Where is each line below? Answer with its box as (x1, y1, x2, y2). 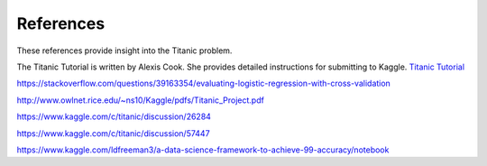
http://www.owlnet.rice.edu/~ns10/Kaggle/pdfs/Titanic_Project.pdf (16, 95, 265, 106)
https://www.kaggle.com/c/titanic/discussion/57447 (16, 127, 211, 139)
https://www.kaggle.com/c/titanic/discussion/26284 (16, 111, 212, 122)
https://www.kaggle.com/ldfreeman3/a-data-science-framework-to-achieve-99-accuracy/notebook (16, 144, 390, 155)
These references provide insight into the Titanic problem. (16, 45, 233, 56)
